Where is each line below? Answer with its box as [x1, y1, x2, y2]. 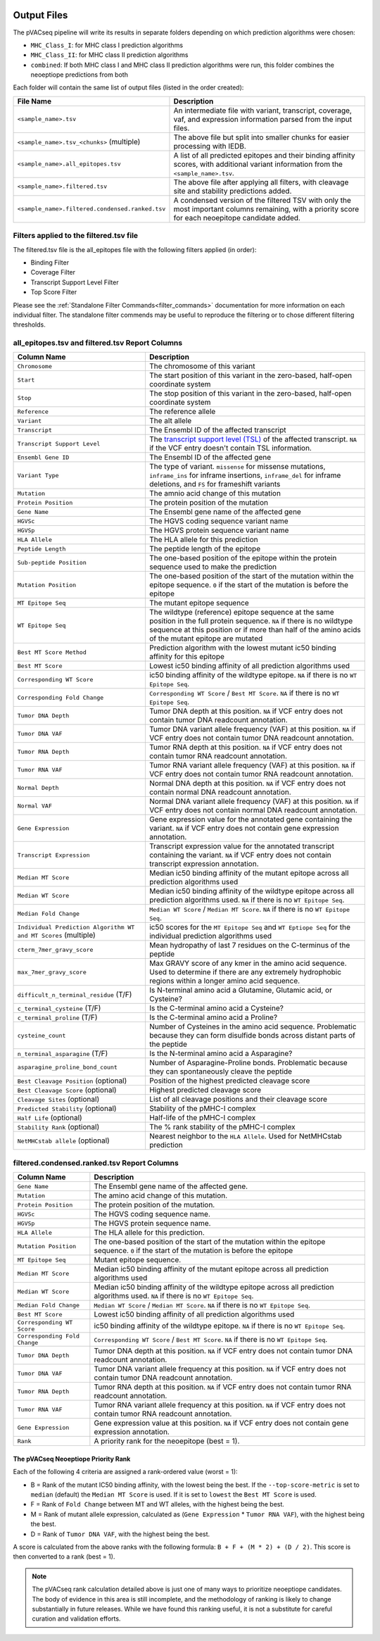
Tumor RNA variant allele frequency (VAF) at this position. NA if [148, 760, 355, 770]
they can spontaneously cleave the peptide [148, 1067, 292, 1076]
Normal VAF [17, 802, 53, 810]
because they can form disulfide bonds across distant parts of [148, 1031, 355, 1040]
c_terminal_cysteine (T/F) [17, 1003, 101, 1013]
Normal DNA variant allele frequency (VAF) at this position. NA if [148, 796, 359, 806]
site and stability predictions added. [173, 186, 292, 196]
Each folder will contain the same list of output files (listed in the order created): [13, 83, 244, 92]
